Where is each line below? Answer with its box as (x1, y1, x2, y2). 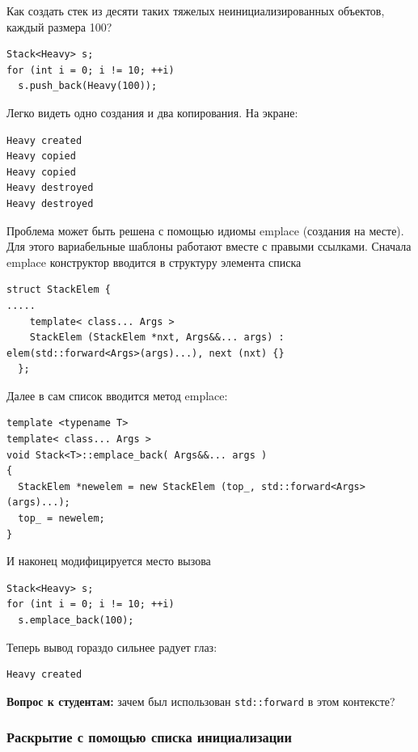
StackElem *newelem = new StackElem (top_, (18, 480, 255, 492)
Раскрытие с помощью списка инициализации (6, 727, 292, 747)
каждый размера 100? (6, 18, 112, 35)
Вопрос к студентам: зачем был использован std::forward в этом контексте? (6, 692, 395, 709)
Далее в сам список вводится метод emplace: (6, 387, 228, 403)
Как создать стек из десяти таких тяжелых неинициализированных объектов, (6, 2, 385, 19)
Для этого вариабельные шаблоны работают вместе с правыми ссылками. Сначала (6, 238, 412, 255)
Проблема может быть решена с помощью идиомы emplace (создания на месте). (6, 222, 404, 239)
